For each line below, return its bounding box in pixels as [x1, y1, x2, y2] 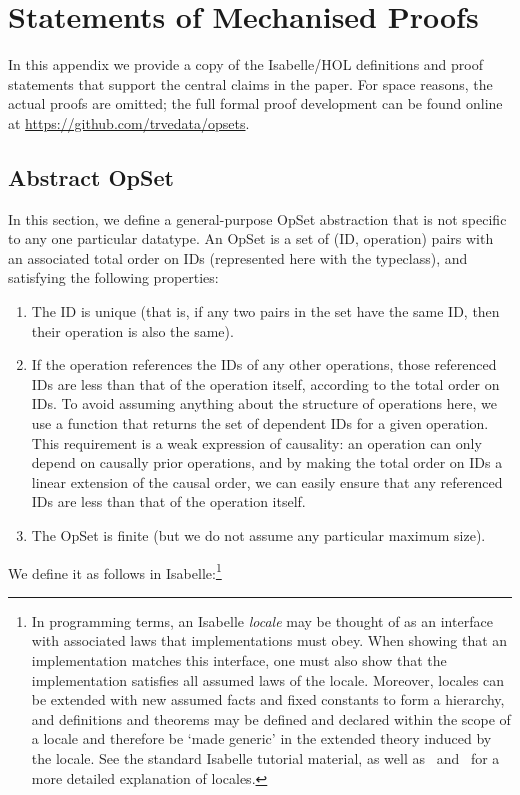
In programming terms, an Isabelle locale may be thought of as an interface [31, 610, 493, 631]
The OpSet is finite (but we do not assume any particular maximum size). [31, 525, 486, 546]
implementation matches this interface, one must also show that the [31, 650, 447, 671]
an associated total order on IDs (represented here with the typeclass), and [8, 247, 468, 268]
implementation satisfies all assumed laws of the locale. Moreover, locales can [31, 669, 505, 690]
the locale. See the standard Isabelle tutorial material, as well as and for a [31, 748, 500, 769]
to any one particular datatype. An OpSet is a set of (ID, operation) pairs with [8, 228, 494, 249]
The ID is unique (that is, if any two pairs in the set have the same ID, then [31, 301, 500, 322]
